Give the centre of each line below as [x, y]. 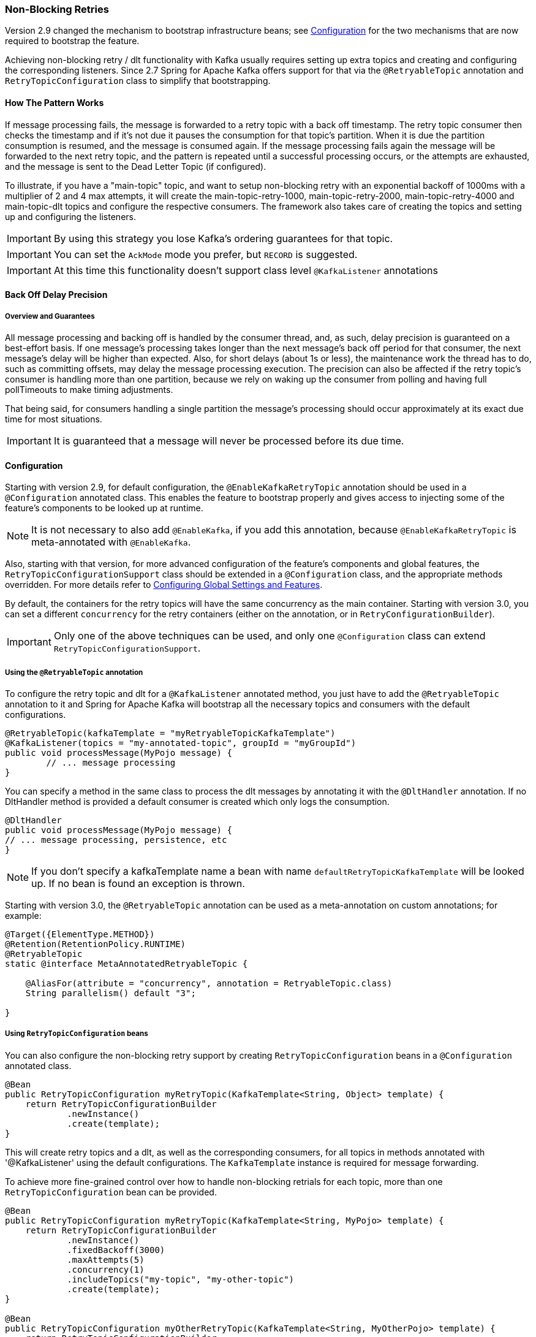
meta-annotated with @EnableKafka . [111, 542]
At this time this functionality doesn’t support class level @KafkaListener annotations [246, 270]
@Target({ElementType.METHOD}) [80, 934]
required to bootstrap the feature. [72, 41]
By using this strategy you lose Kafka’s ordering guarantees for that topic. [223, 238]
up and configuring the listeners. [70, 216]
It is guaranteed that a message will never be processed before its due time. [229, 440]
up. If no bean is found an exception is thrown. [138, 883]
